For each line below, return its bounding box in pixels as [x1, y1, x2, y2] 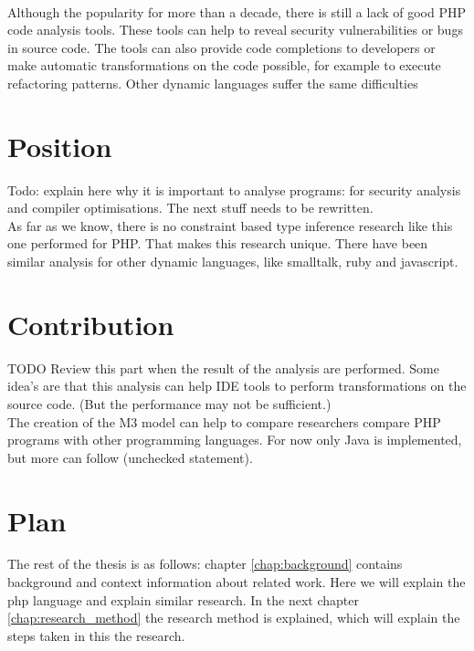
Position [7, 127, 112, 164]
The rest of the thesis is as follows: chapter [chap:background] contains [7, 554, 403, 573]
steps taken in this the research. [7, 625, 185, 645]
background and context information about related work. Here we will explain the [7, 572, 466, 592]
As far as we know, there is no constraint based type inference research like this [7, 215, 453, 235]
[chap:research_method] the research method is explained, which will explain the [7, 608, 460, 627]
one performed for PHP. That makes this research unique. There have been [7, 234, 428, 253]
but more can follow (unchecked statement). [7, 447, 253, 467]
